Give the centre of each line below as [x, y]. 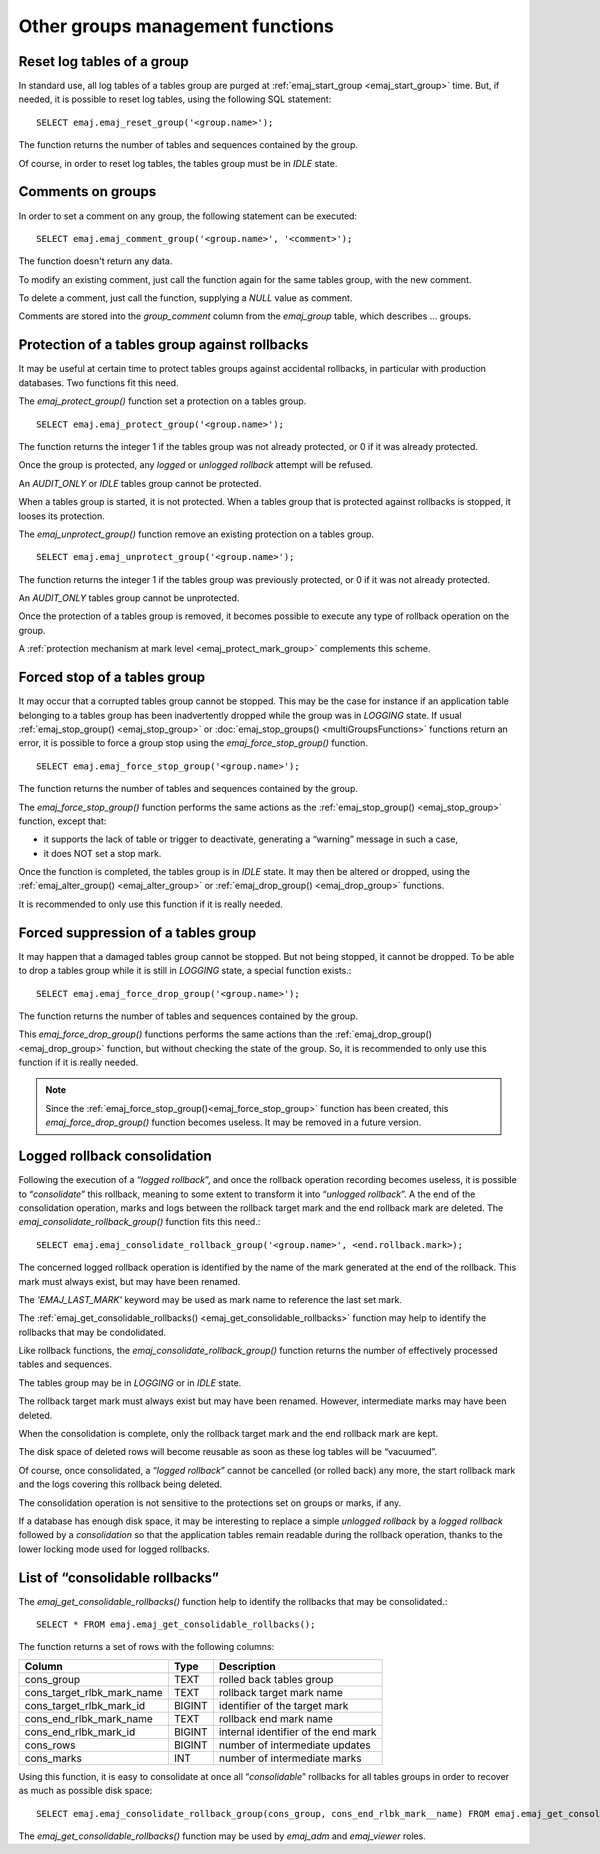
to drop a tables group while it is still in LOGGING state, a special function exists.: [185, 971]
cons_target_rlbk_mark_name [94, 1692]
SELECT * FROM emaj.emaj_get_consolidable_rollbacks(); [176, 1624]
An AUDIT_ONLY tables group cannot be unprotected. [129, 598]
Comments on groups [87, 191]
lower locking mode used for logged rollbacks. [114, 1549]
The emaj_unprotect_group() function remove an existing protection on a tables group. [196, 534]
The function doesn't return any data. [95, 261]
